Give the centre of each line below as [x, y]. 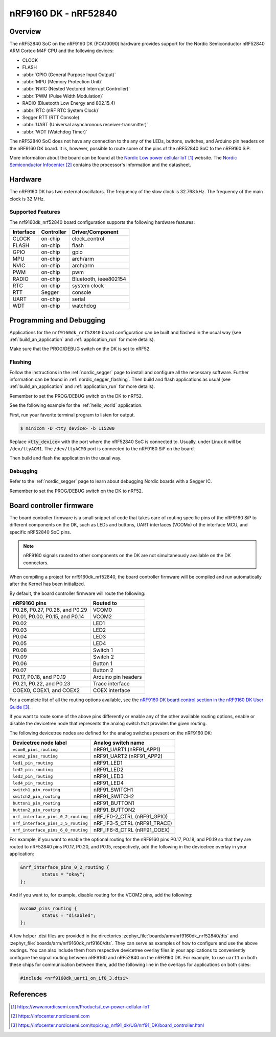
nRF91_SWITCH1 [113, 790]
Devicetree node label [40, 743]
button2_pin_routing [37, 810]
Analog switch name [119, 743]
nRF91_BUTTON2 [114, 810]
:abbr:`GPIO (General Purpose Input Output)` [69, 75]
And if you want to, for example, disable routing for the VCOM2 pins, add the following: [101, 895]
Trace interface [111, 684]
